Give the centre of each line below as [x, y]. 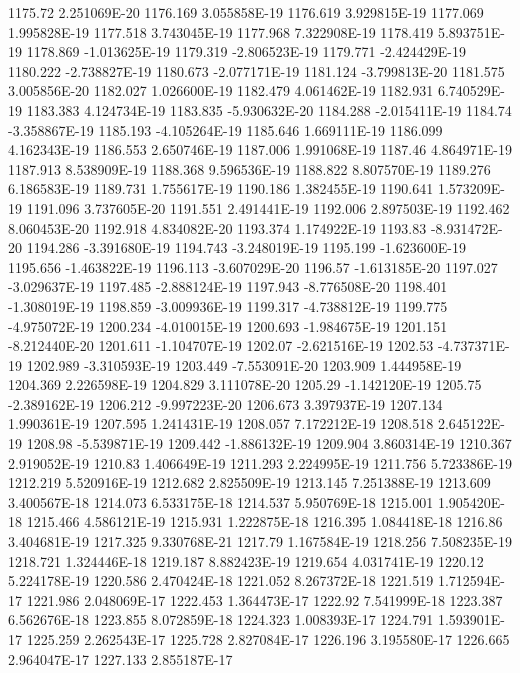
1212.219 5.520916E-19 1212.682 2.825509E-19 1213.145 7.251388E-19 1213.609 [249, 482]
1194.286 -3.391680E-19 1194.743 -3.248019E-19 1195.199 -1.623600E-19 [246, 247]
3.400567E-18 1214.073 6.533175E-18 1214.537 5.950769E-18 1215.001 [221, 501]
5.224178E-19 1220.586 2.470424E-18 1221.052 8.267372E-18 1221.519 [221, 580]
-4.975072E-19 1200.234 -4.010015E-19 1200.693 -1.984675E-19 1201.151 [228, 325]
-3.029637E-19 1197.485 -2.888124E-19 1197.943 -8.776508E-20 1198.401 [228, 286]
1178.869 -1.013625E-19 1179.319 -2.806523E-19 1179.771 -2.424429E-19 [246, 51]
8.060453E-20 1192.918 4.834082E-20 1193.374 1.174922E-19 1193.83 [217, 227]
